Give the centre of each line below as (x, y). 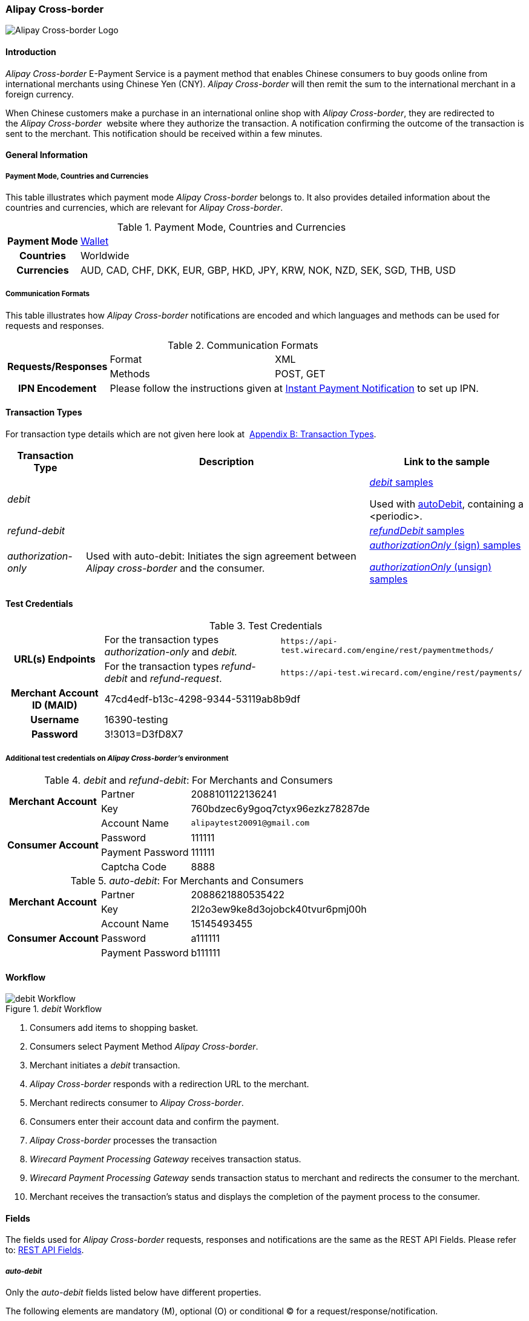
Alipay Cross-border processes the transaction (123, 1141)
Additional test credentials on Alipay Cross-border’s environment (117, 758)
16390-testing (136, 720)
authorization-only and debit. (171, 652)
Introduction (31, 51)
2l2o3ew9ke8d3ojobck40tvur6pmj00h (279, 909)
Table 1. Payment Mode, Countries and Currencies (232, 227)
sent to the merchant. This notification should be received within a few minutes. (164, 133)
